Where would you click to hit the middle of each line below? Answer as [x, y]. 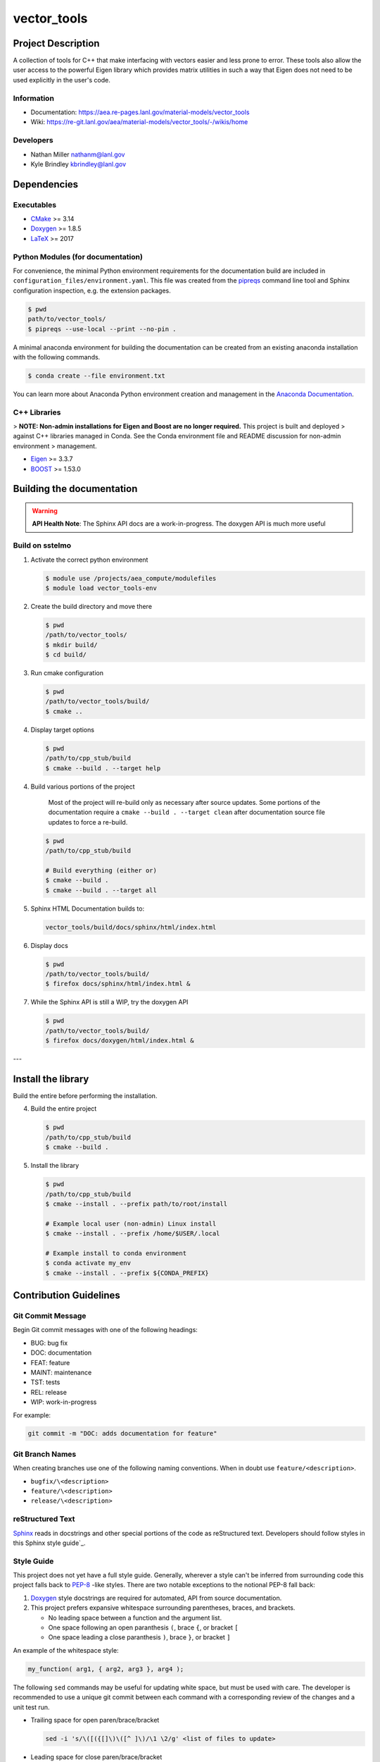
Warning [45, 510]
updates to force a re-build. [88, 822]
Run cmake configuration [67, 673]
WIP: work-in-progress [64, 1402]
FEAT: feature [50, 1362]
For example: [32, 1415]
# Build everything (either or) [101, 870]
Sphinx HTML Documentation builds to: [87, 908]
